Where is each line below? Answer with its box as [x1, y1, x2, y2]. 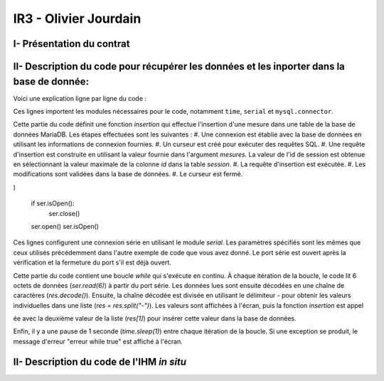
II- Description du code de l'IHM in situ [13, 355, 187, 367]
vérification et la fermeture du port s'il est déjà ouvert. [13, 258, 172, 267]
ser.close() [48, 209, 80, 218]
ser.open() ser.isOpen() [31, 222, 100, 230]
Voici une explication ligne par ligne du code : [13, 94, 147, 102]
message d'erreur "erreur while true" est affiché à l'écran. [13, 337, 183, 345]
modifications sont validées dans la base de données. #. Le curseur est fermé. [13, 170, 243, 178]
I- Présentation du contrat [13, 38, 130, 50]
